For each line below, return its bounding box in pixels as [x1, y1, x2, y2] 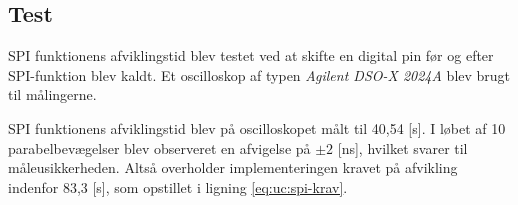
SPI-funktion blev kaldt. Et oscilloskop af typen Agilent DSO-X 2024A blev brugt [8, 64, 511, 85]
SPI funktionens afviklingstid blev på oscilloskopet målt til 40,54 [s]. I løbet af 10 [8, 117, 506, 138]
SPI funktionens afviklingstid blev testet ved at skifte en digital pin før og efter [8, 45, 494, 66]
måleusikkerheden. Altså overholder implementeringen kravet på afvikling [8, 157, 458, 178]
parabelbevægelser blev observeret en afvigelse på [8, 137, 311, 158]
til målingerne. [8, 84, 97, 105]
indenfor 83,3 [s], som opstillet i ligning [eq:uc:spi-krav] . [8, 176, 348, 197]
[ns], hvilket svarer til [337, 137, 468, 158]
